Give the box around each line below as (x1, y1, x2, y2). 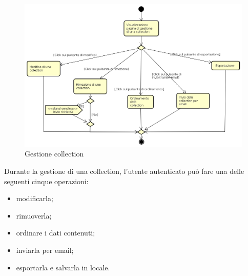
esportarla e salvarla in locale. (16, 262, 110, 272)
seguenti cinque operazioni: (4, 175, 89, 186)
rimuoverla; (16, 210, 52, 221)
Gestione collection (25, 148, 84, 159)
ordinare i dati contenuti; (16, 227, 95, 238)
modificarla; (16, 193, 53, 204)
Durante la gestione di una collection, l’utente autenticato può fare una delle (4, 166, 244, 176)
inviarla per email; (16, 244, 74, 255)
